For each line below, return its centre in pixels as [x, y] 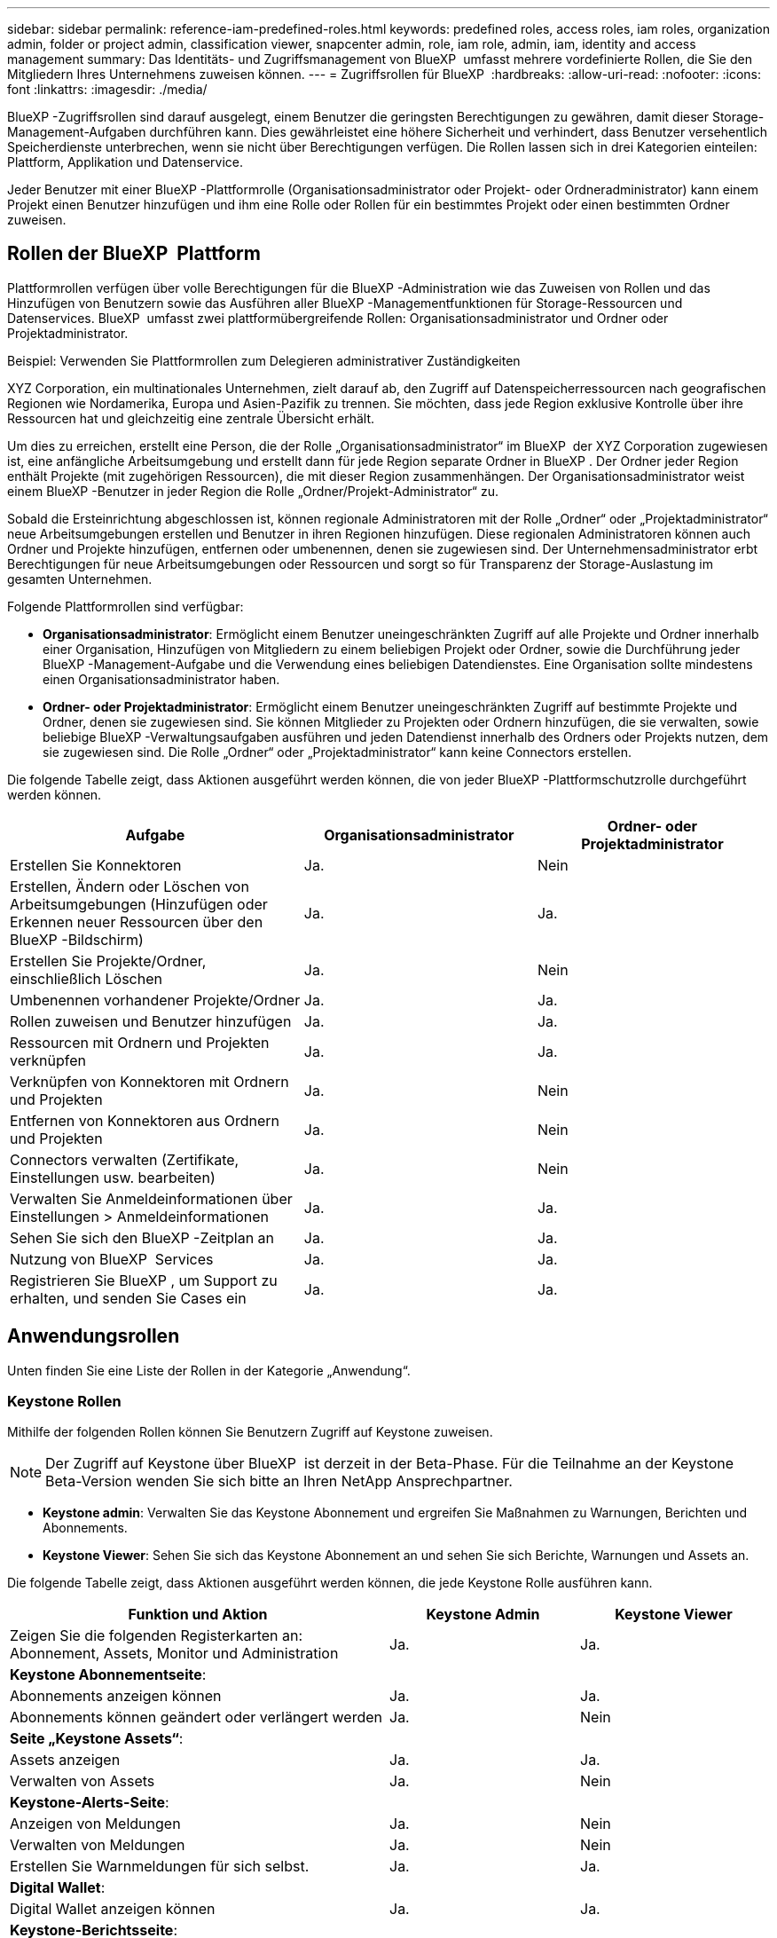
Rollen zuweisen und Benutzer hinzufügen [151, 1021]
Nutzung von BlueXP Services [112, 1259]
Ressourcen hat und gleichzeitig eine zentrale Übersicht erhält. [191, 418]
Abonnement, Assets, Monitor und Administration [174, 1654]
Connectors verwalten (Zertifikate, [125, 1159]
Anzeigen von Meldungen [95, 1824]
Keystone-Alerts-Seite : [90, 1803]
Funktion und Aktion [198, 1615]
